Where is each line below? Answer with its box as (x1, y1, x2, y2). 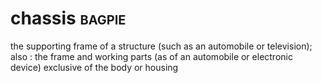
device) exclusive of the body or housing (10, 61, 179, 73)
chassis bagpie (10, 7, 127, 30)
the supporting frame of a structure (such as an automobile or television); (10, 40, 313, 52)
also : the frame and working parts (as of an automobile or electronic (10, 50, 293, 62)
